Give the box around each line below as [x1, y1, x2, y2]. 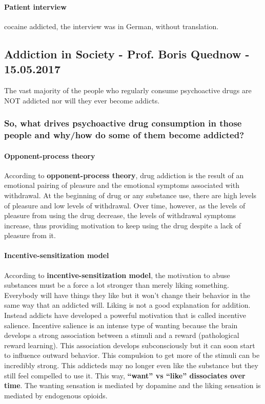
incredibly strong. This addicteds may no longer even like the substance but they [4, 360, 258, 371]
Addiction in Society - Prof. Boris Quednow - [4, 46, 250, 61]
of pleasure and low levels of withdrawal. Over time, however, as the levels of [4, 200, 246, 210]
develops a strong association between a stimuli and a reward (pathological [4, 330, 239, 341]
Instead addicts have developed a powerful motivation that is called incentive [4, 310, 246, 321]
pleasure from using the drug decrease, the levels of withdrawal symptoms [4, 210, 236, 221]
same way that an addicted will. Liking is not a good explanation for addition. [4, 300, 251, 310]
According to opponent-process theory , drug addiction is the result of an [4, 169, 244, 180]
